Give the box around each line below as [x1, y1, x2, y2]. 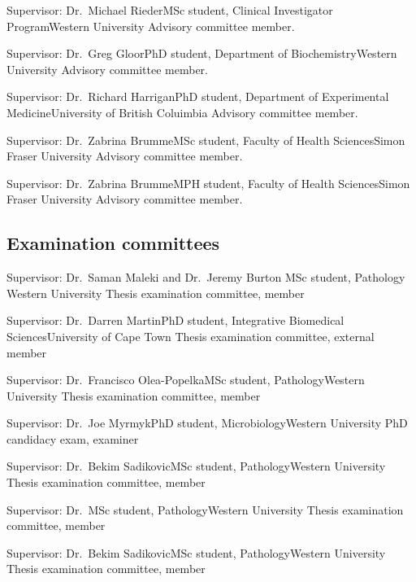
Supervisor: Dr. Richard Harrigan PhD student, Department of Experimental [6, 88, 389, 105]
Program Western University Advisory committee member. [6, 17, 295, 34]
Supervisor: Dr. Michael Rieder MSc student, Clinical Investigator [6, 2, 333, 18]
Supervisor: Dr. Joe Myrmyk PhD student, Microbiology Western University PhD [6, 414, 408, 431]
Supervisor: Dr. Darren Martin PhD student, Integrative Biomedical [6, 312, 344, 329]
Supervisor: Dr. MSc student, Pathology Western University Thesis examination [6, 501, 404, 518]
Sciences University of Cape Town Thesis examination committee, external [6, 327, 375, 344]
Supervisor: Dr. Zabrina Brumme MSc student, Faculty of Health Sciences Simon [6, 131, 405, 148]
